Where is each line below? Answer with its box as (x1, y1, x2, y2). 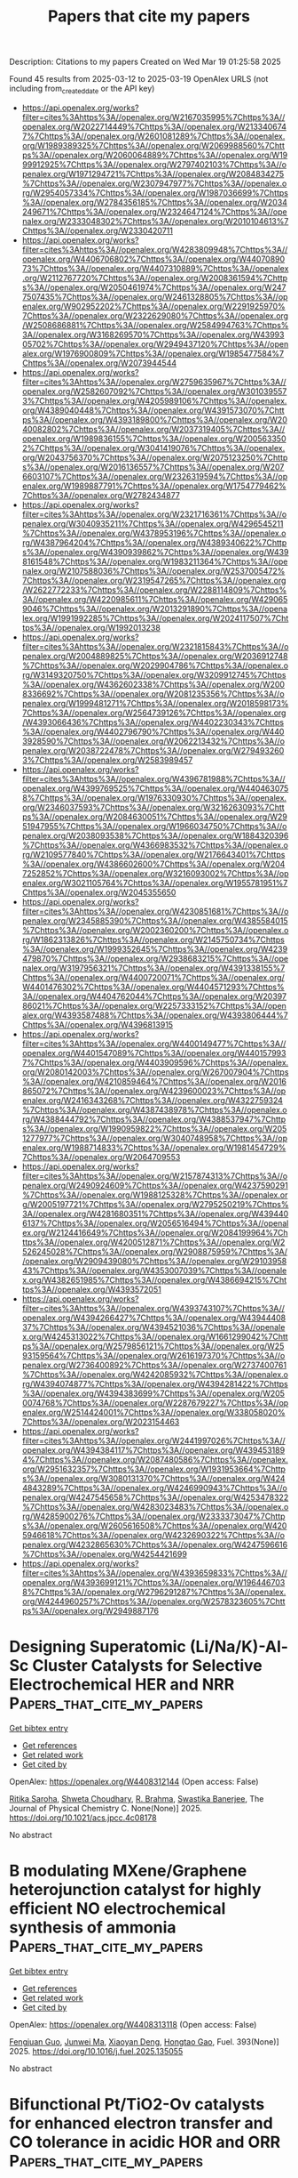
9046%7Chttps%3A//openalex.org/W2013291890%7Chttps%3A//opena (21, 603, 288, 614)
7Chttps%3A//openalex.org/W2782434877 (21, 489, 180, 500)
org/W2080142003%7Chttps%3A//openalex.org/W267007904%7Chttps (21, 1066, 289, 1077)
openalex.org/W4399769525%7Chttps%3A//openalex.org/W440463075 (21, 783, 289, 794)
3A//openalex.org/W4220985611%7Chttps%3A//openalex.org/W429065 (21, 593, 288, 604)
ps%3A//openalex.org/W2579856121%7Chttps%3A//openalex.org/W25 (21, 1341, 285, 1351)
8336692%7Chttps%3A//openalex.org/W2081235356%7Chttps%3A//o (21, 688, 286, 699)
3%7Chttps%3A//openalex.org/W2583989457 (21, 754, 193, 765)
